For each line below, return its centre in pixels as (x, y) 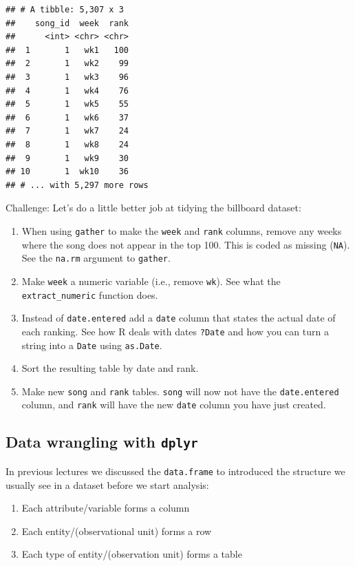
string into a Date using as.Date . (92, 345)
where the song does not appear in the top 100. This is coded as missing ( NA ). (186, 244)
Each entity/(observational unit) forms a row (117, 531)
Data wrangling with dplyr (102, 442)
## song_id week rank (67, 23)
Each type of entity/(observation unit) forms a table (132, 554)
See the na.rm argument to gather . (96, 258)
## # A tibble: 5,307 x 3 (65, 10)
